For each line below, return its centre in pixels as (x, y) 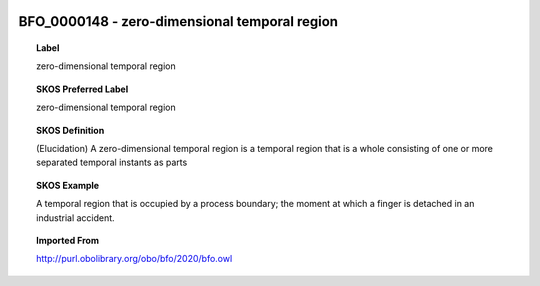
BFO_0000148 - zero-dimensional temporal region (178, 21)
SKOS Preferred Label (82, 89)
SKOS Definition (70, 130)
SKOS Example (68, 185)
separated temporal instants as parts (112, 162)
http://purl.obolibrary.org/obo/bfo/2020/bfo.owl (134, 259)
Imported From (68, 240)
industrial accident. (75, 217)
